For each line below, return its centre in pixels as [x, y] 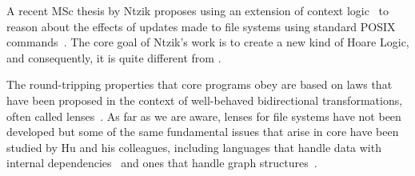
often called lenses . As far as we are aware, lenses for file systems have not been [204, 116]
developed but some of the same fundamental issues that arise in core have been [203, 132]
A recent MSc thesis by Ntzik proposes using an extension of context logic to [198, 10]
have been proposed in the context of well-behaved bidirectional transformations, [205, 100]
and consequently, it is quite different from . [114, 57]
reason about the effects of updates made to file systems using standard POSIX [201, 26]
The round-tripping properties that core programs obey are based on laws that [200, 84]
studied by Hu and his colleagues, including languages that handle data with [194, 147]
